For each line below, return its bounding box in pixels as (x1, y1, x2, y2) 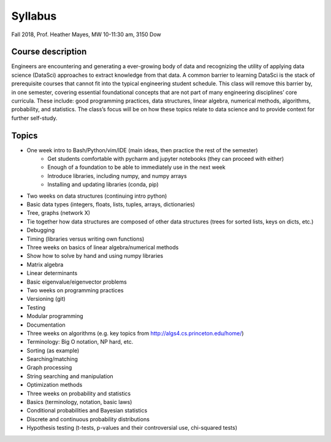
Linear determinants (26, 269, 78, 277)
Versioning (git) (26, 295, 66, 303)
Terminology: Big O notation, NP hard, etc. (26, 338, 134, 346)
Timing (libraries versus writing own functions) (26, 235, 145, 242)
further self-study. (11, 114, 58, 122)
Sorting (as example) (26, 347, 80, 354)
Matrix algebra (26, 261, 64, 268)
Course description (11, 47, 87, 57)
